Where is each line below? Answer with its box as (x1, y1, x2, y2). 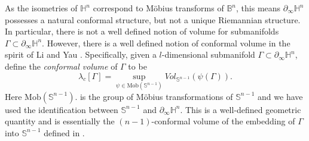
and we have (258, 90, 303, 102)
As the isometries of (5, 2, 78, 14)
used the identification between (5, 103, 118, 115)
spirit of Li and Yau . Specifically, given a (5, 48, 157, 61)
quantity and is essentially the (5, 115, 115, 127)
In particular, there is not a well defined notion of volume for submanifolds (5, 25, 279, 37)
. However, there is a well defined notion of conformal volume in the (42, 36, 290, 49)
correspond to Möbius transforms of (93, 2, 224, 14)
